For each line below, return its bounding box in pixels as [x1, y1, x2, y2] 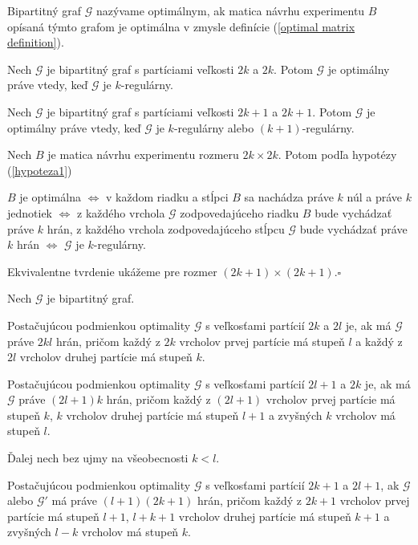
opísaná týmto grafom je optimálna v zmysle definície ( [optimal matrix [7, 18, 355, 35]
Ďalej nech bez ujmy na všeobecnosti [7, 449, 189, 466]
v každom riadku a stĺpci [105, 189, 229, 205]
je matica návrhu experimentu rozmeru [47, 146, 239, 163]
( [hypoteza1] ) [7, 161, 72, 178]
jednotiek [7, 204, 53, 221]
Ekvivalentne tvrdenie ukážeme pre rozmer [7, 262, 217, 279]
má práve [51, 492, 97, 509]
